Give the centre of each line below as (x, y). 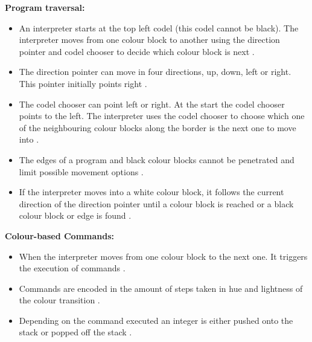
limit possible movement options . (81, 171)
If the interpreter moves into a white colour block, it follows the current (151, 192)
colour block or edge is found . (75, 215)
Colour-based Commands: (60, 235)
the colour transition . (59, 300)
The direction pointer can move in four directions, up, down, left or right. (155, 72)
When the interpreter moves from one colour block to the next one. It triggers (163, 256)
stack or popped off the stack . (75, 332)
